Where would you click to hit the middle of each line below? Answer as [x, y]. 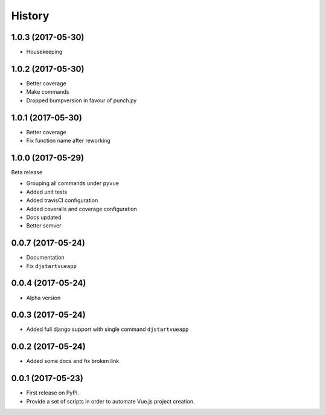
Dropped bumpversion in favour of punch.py [81, 100]
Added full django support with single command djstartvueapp [107, 329]
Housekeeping [44, 52]
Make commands [48, 92]
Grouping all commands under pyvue [73, 183]
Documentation [45, 258]
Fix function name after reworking [69, 141]
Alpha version [43, 298]
